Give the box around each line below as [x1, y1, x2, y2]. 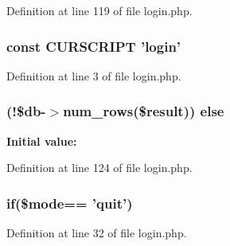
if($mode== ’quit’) [6, 193, 133, 213]
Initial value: [6, 132, 77, 149]
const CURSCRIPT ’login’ [6, 36, 181, 56]
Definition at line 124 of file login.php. [6, 159, 193, 176]
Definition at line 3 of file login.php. [6, 67, 181, 84]
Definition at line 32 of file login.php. [6, 225, 187, 241]
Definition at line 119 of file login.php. [6, 2, 193, 18]
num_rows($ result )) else [63, 101, 224, 121]
